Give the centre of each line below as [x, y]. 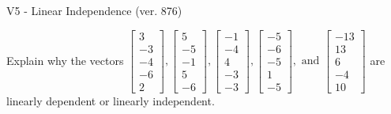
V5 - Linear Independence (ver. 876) [94, 10]
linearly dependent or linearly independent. [111, 100]
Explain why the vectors [65, 60]
